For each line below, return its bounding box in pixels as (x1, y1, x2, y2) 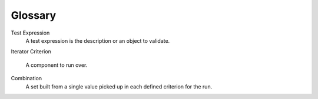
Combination (11, 75, 42, 82)
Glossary (11, 9, 57, 22)
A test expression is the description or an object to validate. (25, 37, 170, 44)
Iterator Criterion (11, 48, 51, 55)
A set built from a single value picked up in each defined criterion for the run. (25, 83, 213, 90)
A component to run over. (25, 62, 88, 69)
